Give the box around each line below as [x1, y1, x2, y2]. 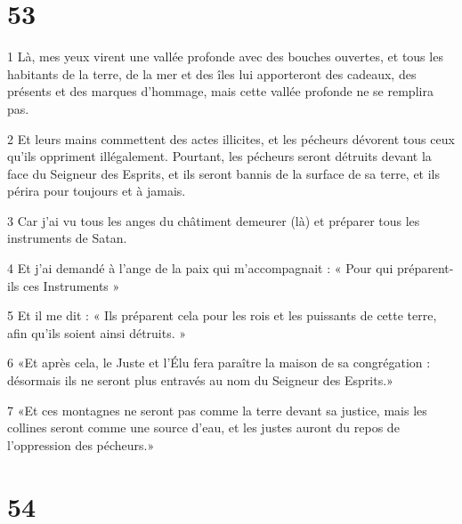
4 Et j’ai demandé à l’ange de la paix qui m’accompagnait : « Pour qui [7, 259, 393, 278]
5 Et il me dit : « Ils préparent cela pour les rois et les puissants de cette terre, [7, 306, 437, 325]
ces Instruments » [22, 276, 120, 294]
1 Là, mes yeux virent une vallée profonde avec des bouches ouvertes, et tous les [7, 47, 443, 66]
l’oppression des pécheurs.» [7, 435, 155, 454]
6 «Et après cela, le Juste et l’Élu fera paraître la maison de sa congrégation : [7, 353, 431, 372]
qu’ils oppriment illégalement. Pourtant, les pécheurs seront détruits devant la [7, 147, 432, 165]
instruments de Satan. [7, 229, 127, 247]
